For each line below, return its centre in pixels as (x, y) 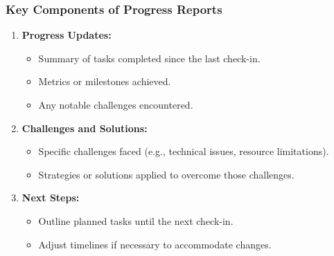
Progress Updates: (67, 35)
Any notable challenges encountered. (116, 104)
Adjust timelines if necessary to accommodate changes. (155, 244)
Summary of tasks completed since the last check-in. (149, 58)
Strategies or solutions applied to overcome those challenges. (166, 174)
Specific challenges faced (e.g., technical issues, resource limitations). (184, 151)
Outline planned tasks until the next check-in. (136, 220)
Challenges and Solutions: (85, 128)
